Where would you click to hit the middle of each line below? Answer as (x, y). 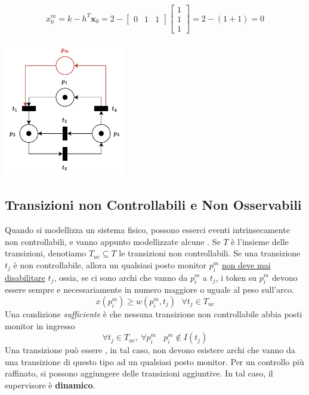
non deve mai (246, 264)
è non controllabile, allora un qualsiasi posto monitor (110, 264)
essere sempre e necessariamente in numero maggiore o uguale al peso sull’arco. (149, 290)
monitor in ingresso (40, 325)
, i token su (236, 277)
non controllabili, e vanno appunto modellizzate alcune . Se (113, 241)
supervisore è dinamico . (50, 385)
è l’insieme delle (260, 241)
